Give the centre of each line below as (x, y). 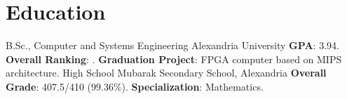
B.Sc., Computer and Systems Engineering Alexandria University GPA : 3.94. (172, 45)
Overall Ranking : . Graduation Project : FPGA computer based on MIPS (174, 59)
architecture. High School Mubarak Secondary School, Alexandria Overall (166, 73)
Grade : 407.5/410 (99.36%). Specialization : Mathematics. (135, 86)
